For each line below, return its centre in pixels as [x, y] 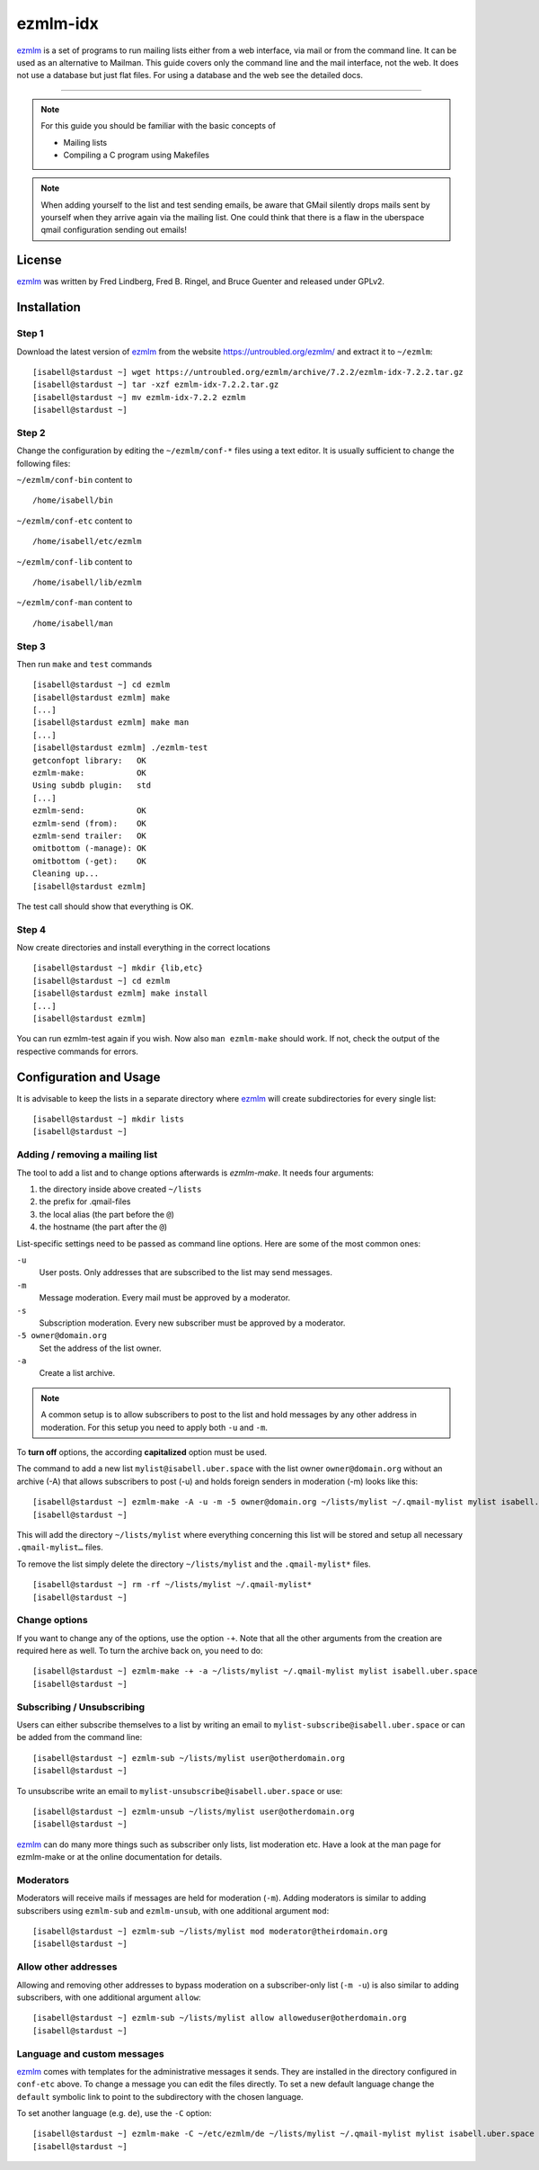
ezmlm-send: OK [90, 811]
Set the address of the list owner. [100, 1348]
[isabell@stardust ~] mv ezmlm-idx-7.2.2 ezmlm [139, 397]
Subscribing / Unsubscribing [81, 1707]
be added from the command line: [80, 1737]
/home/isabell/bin [73, 500]
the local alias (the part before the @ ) [107, 1214]
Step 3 [31, 646]
